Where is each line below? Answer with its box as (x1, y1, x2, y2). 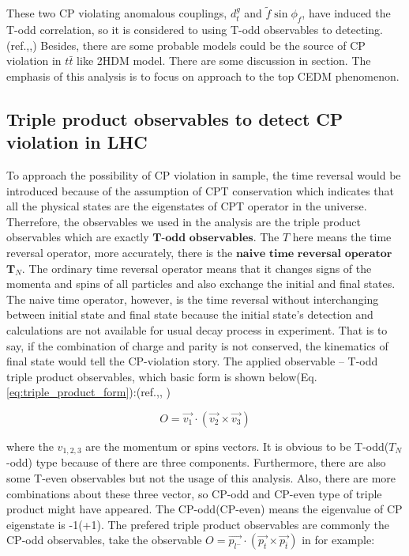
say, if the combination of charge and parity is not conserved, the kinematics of (6, 337, 388, 354)
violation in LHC (6, 130, 148, 154)
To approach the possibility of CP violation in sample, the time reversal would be (6, 166, 401, 183)
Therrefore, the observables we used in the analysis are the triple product (6, 213, 362, 229)
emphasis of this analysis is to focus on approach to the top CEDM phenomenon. (6, 67, 400, 84)
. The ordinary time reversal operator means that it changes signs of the (21, 259, 372, 276)
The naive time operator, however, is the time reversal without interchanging (6, 290, 379, 307)
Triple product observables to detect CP (6, 106, 343, 130)
